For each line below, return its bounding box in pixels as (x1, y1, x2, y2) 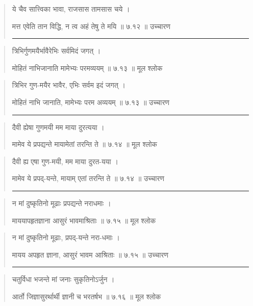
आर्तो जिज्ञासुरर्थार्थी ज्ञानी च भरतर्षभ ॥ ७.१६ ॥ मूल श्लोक (12, 291, 161, 301)
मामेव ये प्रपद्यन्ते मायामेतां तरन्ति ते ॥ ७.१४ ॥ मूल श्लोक (12, 139, 158, 149)
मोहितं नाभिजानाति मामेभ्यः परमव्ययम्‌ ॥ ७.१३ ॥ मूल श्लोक (12, 62, 163, 73)
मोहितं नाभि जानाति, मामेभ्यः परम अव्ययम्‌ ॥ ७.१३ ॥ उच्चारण (12, 96, 169, 107)
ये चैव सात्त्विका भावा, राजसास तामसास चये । (12, 4, 130, 14)
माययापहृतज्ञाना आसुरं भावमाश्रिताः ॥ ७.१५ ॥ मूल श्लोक (12, 215, 156, 225)
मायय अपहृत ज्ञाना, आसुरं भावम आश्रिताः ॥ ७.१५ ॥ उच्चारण (12, 249, 168, 260)
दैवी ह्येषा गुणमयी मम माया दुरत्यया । (12, 121, 105, 132)
